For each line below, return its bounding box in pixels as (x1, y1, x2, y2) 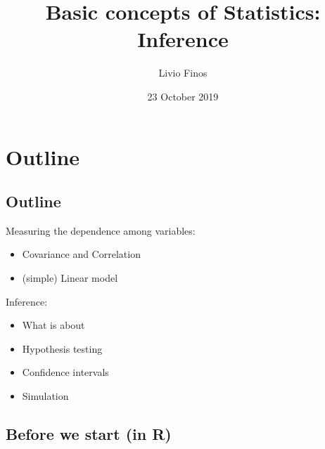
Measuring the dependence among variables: (6, 223, 196, 237)
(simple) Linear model (22, 271, 118, 285)
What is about (22, 318, 85, 332)
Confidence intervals (22, 365, 109, 379)
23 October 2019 (147, 89, 219, 103)
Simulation (22, 389, 69, 403)
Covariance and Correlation (22, 247, 141, 261)
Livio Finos (158, 65, 208, 80)
